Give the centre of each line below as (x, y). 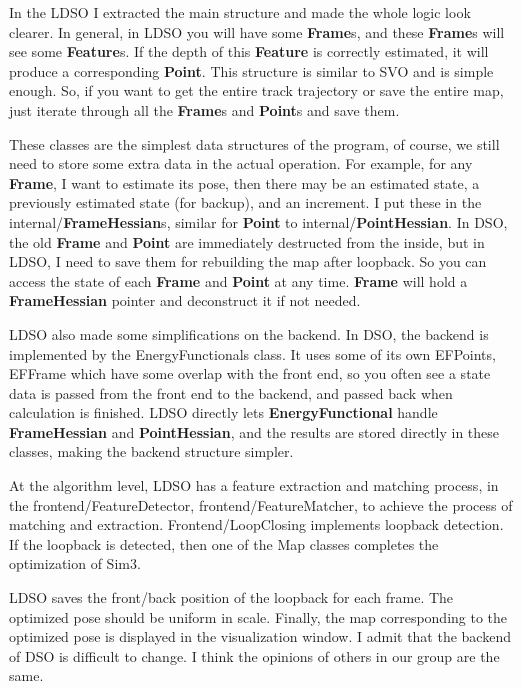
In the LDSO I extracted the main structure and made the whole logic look (240, 12)
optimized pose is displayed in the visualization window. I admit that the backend (260, 636)
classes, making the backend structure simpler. (151, 451)
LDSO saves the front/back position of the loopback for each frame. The (231, 597)
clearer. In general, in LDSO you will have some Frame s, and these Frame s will (257, 31)
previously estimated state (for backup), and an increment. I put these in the (245, 202)
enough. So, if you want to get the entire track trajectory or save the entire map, (256, 90)
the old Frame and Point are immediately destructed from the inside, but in (247, 241)
